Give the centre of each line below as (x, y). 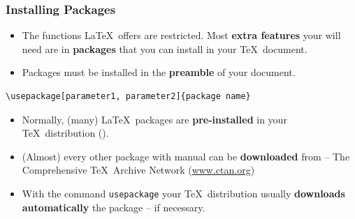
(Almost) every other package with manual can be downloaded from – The (186, 156)
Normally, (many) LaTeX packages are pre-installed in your (154, 119)
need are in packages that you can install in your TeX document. (165, 48)
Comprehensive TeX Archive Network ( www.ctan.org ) (138, 170)
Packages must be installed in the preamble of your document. (159, 72)
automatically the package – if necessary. (114, 207)
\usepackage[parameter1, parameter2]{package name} (128, 96)
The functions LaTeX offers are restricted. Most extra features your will (181, 35)
